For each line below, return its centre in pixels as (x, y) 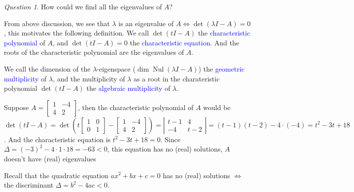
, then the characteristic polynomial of (136, 107)
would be (217, 107)
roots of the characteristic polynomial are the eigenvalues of (94, 52)
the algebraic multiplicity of (128, 88)
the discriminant (29, 185)
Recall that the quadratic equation (56, 175)
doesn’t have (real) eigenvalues (50, 158)
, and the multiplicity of (89, 78)
